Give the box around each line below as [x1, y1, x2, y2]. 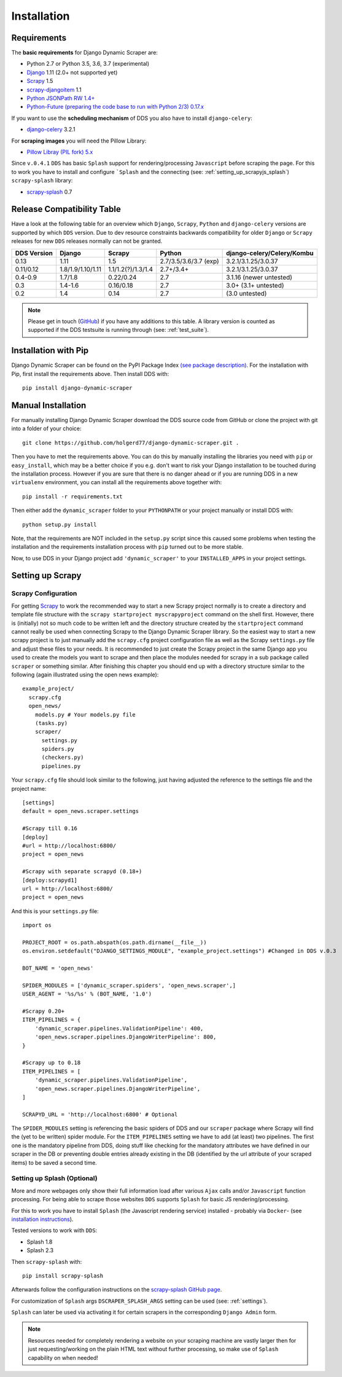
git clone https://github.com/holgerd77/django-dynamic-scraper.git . [22, 439, 239, 446]
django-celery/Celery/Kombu [226, 249, 314, 257]
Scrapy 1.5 [26, 77, 53, 85]
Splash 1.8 [26, 1238, 53, 1246]
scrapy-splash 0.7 [26, 188, 72, 195]
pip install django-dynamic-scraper [22, 385, 133, 391]
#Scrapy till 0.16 [22, 825, 78, 832]
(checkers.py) [41, 754, 84, 761]
